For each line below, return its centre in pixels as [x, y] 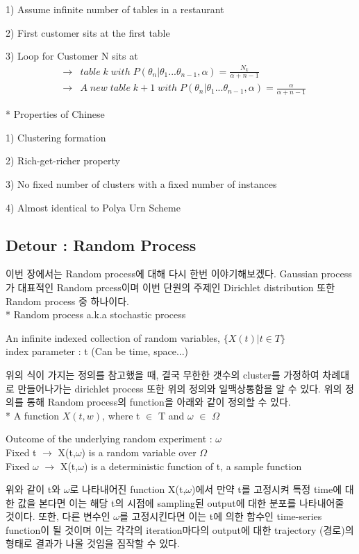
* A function [33, 415]
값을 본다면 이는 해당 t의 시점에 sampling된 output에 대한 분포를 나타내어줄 [181, 502]
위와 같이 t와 [33, 489]
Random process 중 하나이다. [67, 301]
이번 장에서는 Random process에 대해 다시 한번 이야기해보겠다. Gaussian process [179, 274]
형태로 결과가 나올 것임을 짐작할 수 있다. [93, 543]
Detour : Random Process [101, 244]
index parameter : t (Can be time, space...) [97, 351]
